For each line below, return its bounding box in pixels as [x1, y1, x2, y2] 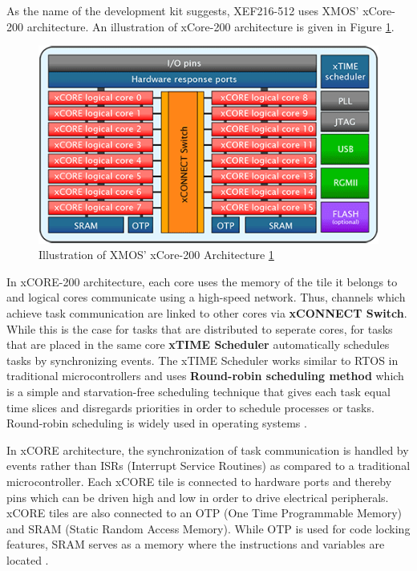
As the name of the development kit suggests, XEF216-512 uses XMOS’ [6, 2, 359, 18]
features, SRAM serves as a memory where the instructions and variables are [6, 536, 385, 553]
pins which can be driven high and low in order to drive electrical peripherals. [6, 488, 389, 505]
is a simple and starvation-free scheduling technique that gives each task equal [6, 383, 391, 399]
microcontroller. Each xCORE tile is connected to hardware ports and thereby [6, 472, 392, 489]
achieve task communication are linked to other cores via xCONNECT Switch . [6, 305, 407, 321]
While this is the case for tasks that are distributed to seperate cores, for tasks [6, 320, 393, 337]
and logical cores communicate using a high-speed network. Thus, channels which [6, 289, 406, 306]
